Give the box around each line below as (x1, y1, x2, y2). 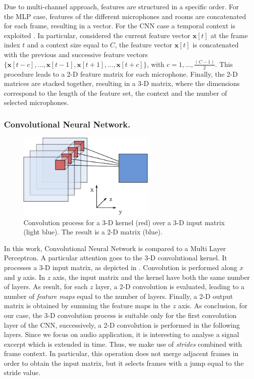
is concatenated (192, 40, 239, 50)
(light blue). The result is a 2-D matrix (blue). (23, 227, 162, 237)
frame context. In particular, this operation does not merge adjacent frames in (4, 348, 239, 358)
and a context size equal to (27, 40, 108, 50)
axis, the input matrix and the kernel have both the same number (52, 272, 250, 282)
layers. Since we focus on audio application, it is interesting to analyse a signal (4, 329, 239, 339)
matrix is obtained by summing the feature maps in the (4, 300, 171, 311)
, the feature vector (115, 40, 172, 50)
